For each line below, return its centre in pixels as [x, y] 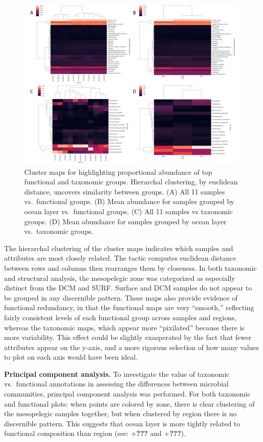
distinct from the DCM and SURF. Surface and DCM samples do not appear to [128, 288]
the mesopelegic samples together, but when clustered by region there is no [120, 413]
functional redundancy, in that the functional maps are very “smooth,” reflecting [129, 307]
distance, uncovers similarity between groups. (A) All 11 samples [125, 191]
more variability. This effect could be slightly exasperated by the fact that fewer [128, 337]
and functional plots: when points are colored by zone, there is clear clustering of [129, 403]
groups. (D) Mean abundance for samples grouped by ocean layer [125, 221]
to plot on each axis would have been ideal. [71, 357]
